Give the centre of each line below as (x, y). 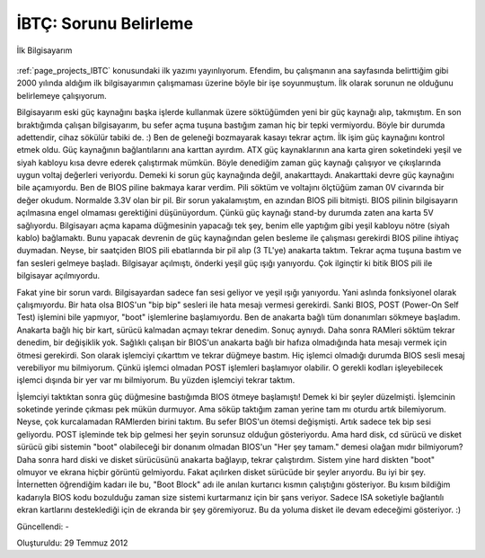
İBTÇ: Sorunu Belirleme (105, 23)
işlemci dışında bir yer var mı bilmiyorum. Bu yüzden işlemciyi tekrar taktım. (156, 380)
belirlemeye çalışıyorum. (62, 95)
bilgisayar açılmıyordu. (58, 276)
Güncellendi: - (43, 527)
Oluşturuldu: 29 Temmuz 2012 (72, 543)
